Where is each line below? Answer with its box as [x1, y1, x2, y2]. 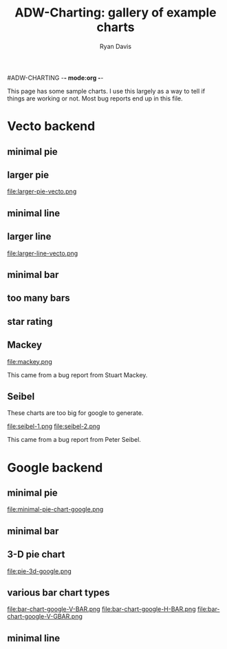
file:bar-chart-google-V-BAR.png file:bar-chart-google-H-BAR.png [7, 605, 196, 613]
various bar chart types [7, 586, 110, 598]
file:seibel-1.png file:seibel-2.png [7, 422, 100, 431]
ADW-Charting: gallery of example [14, 5, 217, 21]
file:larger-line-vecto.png [7, 249, 78, 257]
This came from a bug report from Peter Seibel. [7, 436, 141, 444]
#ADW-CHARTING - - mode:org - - [7, 74, 104, 82]
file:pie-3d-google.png [7, 566, 72, 575]
